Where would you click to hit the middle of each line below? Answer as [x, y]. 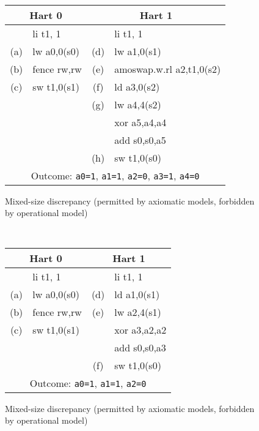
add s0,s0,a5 [140, 140]
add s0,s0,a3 [140, 347]
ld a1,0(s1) [137, 294]
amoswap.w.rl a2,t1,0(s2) [168, 69]
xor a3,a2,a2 [140, 329]
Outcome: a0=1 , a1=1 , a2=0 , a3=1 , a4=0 [115, 175]
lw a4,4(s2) [138, 104]
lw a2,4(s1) [138, 312]
